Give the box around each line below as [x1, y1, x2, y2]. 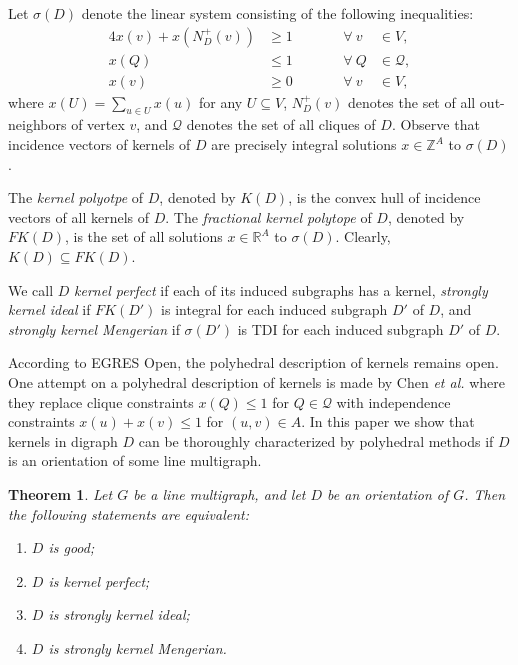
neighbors [8, 114, 67, 135]
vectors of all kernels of [8, 206, 149, 227]
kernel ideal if [8, 299, 91, 320]
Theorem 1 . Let [8, 483, 113, 504]
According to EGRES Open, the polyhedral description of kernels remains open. [8, 352, 499, 373]
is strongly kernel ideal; [48, 604, 190, 625]
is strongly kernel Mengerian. [48, 637, 227, 658]
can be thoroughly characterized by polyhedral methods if [138, 430, 494, 451]
